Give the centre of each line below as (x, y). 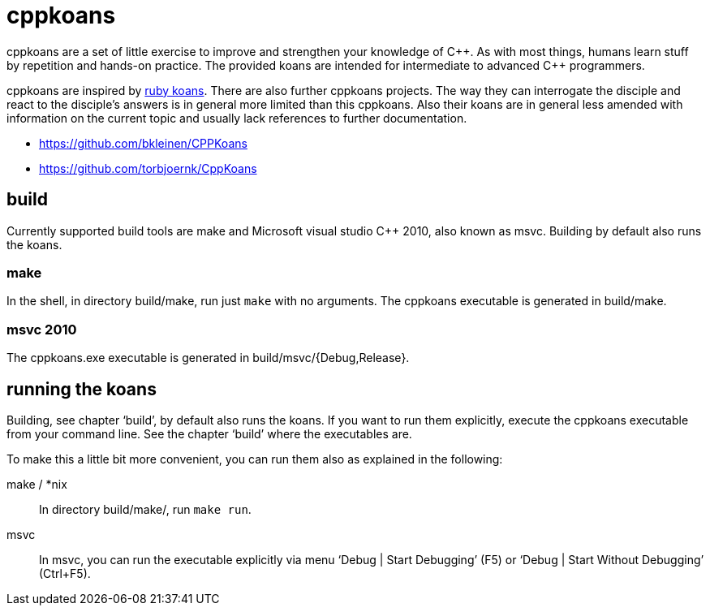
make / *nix (37, 484)
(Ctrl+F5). (65, 573)
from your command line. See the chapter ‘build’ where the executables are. (209, 433)
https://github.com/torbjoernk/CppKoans (148, 168)
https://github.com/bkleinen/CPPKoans (143, 143)
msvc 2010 (42, 329)
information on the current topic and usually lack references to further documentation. (237, 118)
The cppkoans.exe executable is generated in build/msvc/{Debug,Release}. (208, 358)
